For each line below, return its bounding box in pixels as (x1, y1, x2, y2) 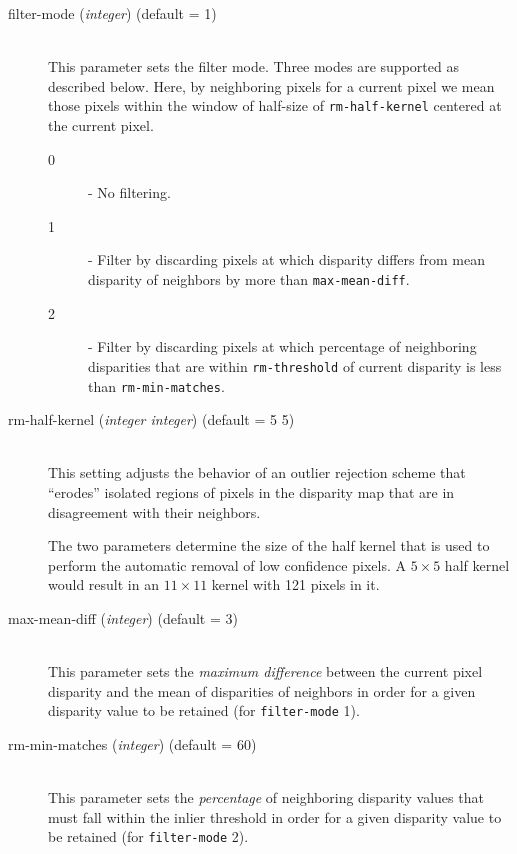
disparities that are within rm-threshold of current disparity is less (88, 355, 502, 376)
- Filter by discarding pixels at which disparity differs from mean (88, 249, 485, 270)
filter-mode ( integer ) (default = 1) (8, 3, 217, 23)
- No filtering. (88, 182, 171, 203)
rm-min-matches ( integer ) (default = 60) (8, 733, 257, 754)
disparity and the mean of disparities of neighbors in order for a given (48, 680, 476, 701)
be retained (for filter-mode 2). (48, 826, 249, 847)
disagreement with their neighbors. (48, 501, 261, 522)
